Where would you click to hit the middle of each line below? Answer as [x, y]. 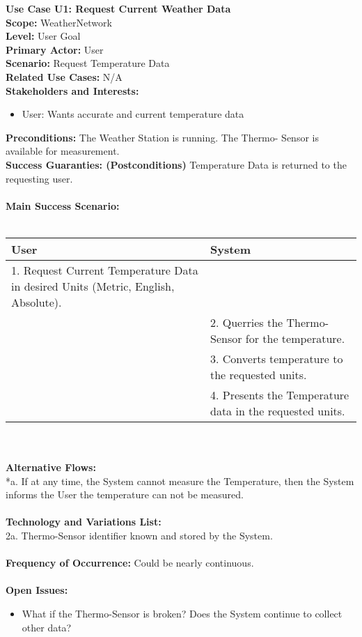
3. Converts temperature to [277, 358]
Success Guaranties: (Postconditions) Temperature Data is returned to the [176, 164]
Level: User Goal [43, 36]
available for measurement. [63, 151]
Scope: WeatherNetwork [59, 22]
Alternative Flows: [51, 467]
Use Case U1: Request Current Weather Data [118, 8]
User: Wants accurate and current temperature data [133, 114]
